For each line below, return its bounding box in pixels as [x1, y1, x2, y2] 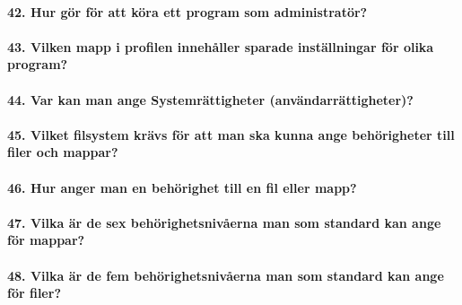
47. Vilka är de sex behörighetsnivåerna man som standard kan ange [7, 213, 441, 231]
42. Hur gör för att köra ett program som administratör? [7, 2, 368, 21]
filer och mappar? [7, 143, 118, 161]
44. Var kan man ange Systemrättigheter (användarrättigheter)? [7, 90, 414, 109]
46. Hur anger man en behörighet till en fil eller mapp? [7, 178, 357, 196]
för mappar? [7, 231, 85, 249]
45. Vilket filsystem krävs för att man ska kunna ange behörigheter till [7, 125, 455, 144]
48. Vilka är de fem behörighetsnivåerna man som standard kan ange [7, 266, 444, 284]
